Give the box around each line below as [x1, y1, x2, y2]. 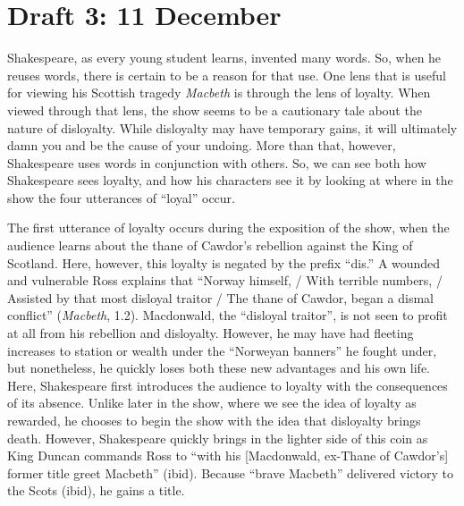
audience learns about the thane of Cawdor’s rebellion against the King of [7, 236, 413, 255]
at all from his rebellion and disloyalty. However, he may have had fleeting [7, 324, 414, 342]
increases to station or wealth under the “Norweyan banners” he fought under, [7, 341, 437, 359]
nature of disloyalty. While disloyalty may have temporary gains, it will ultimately [7, 118, 458, 137]
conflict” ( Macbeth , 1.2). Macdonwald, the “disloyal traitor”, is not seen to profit [7, 306, 448, 325]
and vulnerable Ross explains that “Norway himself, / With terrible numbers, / [7, 271, 443, 290]
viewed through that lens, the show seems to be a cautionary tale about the [7, 100, 422, 119]
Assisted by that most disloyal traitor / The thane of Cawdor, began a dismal [7, 288, 434, 307]
